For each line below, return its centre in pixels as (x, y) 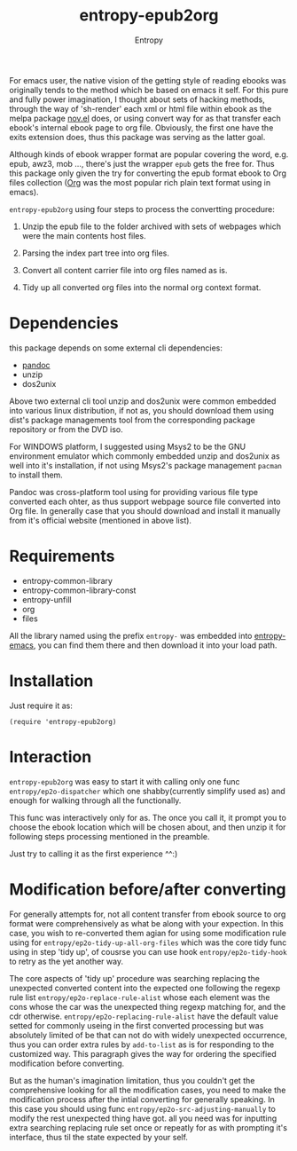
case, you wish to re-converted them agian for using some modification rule (148, 933)
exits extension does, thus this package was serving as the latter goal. (137, 137)
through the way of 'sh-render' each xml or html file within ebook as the (141, 108)
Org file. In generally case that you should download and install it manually (145, 510)
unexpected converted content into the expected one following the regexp (145, 988)
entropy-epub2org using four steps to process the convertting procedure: (142, 209)
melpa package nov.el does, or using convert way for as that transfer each (145, 118)
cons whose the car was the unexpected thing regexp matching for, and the (148, 1006)
